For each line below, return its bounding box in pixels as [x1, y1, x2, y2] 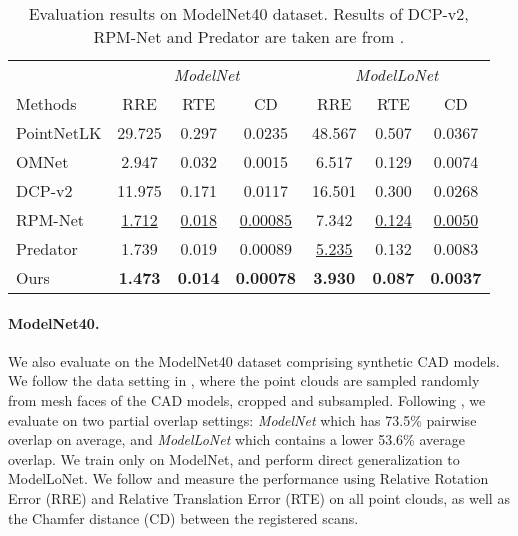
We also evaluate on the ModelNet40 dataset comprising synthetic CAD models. [8, 350, 500, 371]
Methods [16, 92, 77, 115]
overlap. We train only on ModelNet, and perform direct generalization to [8, 448, 460, 469]
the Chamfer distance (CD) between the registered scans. [8, 507, 359, 528]
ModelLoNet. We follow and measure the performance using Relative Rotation [8, 468, 489, 489]
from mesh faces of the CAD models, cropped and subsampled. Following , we [8, 389, 486, 410]
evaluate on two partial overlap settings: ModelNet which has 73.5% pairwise [8, 409, 477, 430]
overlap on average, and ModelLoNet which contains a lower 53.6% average [8, 429, 465, 450]
